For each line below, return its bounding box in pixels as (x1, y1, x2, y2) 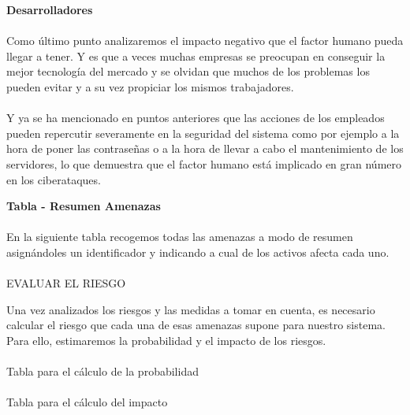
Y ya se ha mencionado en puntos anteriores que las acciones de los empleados (6, 109, 385, 126)
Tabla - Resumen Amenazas (6, 198, 161, 214)
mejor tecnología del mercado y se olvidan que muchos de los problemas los (6, 63, 370, 80)
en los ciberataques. (6, 171, 101, 187)
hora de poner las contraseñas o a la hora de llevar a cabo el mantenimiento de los (6, 140, 404, 157)
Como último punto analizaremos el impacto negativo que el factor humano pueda (6, 32, 404, 49)
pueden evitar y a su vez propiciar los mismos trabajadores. (6, 78, 294, 94)
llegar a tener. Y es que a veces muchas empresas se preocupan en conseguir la (6, 47, 386, 64)
